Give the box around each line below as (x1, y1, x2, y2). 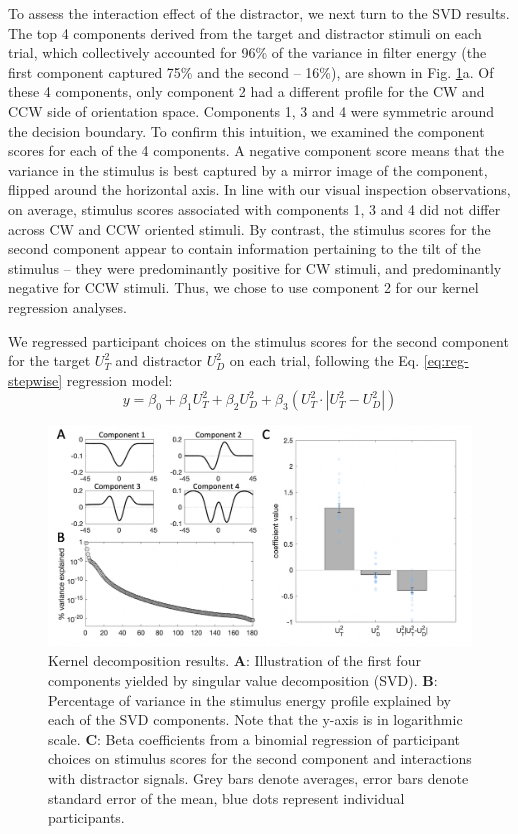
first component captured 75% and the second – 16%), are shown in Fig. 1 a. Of (8, 61, 494, 82)
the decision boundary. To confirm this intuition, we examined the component (8, 120, 485, 141)
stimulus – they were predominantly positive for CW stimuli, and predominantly (8, 257, 502, 278)
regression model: (66, 369, 173, 390)
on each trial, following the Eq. (229, 350, 420, 371)
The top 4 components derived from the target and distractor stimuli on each (8, 22, 482, 43)
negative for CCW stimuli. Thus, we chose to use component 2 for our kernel (8, 277, 479, 298)
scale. (48, 728, 81, 749)
